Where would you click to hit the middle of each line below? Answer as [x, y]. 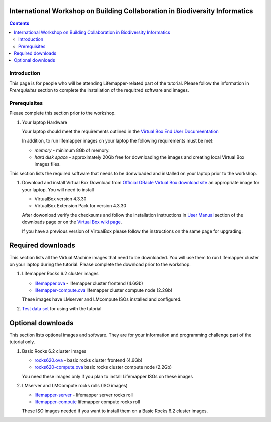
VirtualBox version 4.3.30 [60, 199]
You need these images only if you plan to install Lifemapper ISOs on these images [107, 376]
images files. [48, 164]
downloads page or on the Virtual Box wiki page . [72, 222]
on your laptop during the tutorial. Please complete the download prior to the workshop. [100, 264]
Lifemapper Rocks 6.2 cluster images [60, 274]
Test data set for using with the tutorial [62, 308]
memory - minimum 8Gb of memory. [72, 150]
